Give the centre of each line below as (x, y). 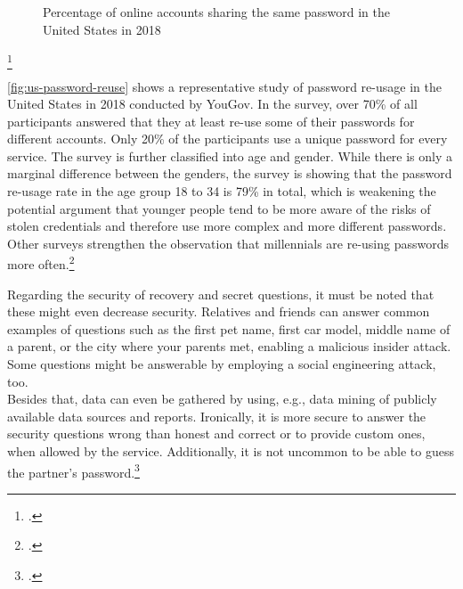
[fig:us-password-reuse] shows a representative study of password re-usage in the (224, 86)
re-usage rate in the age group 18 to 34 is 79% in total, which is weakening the (222, 191)
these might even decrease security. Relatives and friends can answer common (219, 311)
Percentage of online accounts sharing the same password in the (216, 12)
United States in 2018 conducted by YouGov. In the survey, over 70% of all (212, 104)
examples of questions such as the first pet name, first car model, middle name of (229, 328)
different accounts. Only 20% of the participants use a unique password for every (227, 139)
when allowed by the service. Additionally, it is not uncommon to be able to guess (231, 451)
